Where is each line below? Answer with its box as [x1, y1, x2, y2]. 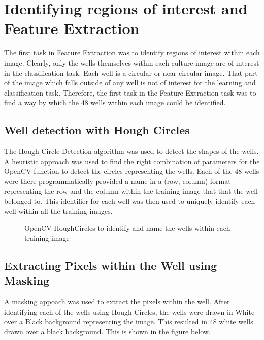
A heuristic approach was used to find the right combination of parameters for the [4, 156, 260, 166]
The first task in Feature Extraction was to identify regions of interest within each [4, 47, 260, 58]
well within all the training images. [4, 205, 113, 216]
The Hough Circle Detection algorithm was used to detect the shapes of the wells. [4, 146, 259, 157]
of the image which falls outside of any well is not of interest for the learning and [4, 77, 256, 88]
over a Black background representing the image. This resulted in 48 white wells [4, 316, 253, 327]
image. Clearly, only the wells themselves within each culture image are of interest [4, 57, 259, 68]
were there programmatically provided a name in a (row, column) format [4, 175, 231, 186]
